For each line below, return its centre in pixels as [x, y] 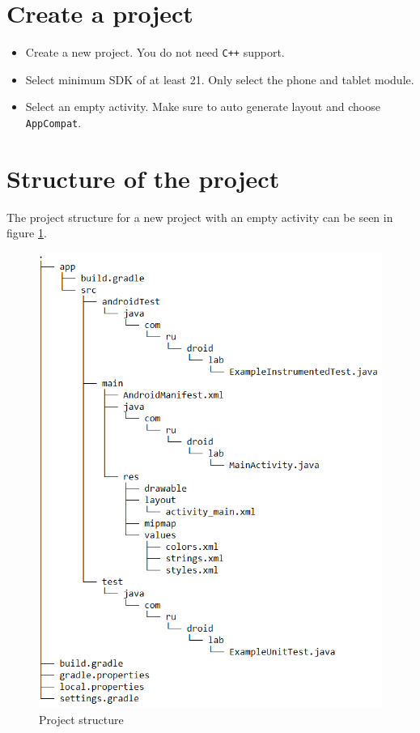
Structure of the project [143, 178]
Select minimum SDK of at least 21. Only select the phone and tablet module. [220, 79]
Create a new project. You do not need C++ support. [155, 52]
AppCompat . [53, 122]
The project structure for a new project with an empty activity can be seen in [200, 217]
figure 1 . [27, 233]
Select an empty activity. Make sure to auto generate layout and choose [203, 107]
